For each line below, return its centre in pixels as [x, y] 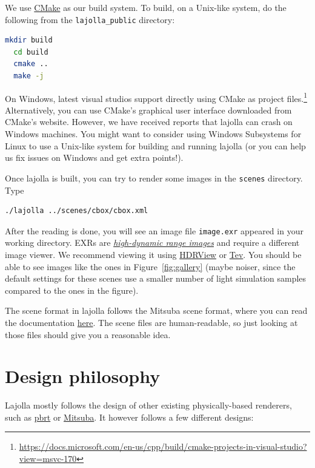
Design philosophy [83, 376]
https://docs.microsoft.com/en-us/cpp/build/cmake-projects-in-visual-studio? [163, 446]
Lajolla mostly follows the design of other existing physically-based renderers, [148, 405]
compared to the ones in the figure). [72, 290]
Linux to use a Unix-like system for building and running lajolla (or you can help [155, 145]
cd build [31, 52]
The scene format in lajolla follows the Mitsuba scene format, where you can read [156, 310]
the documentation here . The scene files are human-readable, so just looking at [151, 322]
